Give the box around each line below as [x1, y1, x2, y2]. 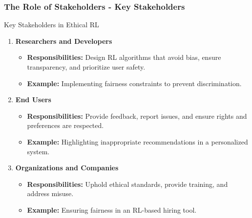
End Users [15, 94, 51, 105]
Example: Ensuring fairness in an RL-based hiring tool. [27, 204, 197, 215]
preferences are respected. [27, 120, 104, 130]
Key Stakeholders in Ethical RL [4, 19, 99, 30]
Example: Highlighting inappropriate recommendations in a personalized [27, 136, 248, 146]
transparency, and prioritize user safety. [27, 62, 146, 72]
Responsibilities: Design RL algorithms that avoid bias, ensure [27, 52, 221, 62]
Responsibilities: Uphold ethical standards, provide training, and [27, 179, 228, 189]
